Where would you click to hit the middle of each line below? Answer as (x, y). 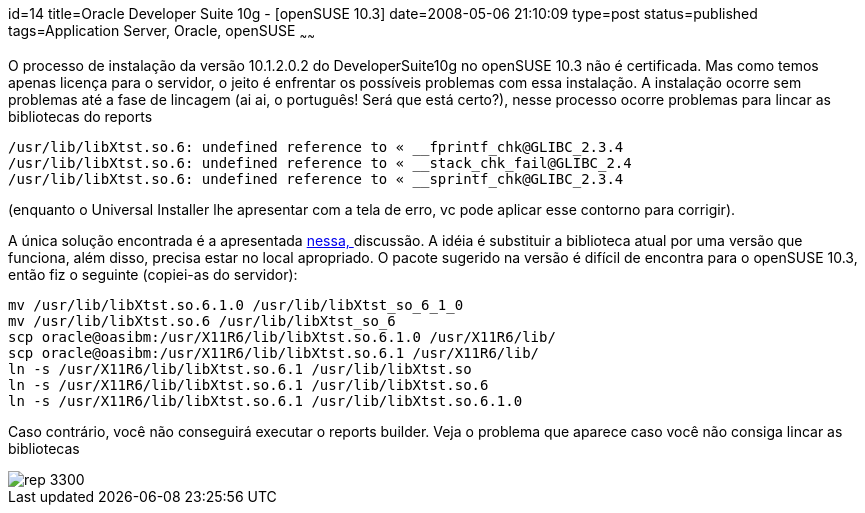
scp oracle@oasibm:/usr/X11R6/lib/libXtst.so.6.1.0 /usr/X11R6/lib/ (282, 336)
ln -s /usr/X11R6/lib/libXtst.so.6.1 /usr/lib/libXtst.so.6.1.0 (265, 400)
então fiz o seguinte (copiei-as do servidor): (153, 274)
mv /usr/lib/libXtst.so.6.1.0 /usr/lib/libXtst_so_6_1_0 (236, 304)
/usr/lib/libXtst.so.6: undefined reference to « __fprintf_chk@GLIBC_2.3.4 (316, 146)
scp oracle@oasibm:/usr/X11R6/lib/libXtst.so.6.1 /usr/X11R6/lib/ (274, 352)
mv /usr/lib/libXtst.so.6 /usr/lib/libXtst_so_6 (202, 320)
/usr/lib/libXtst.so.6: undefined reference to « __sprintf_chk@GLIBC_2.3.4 (316, 178)
